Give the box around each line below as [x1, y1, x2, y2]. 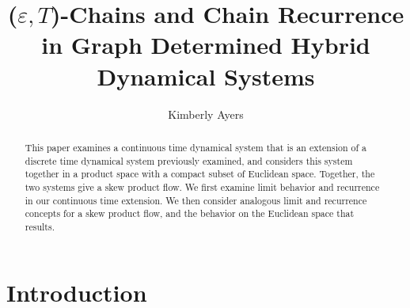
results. [25, 219, 55, 233]
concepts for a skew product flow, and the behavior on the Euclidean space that [25, 207, 355, 220]
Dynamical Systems [97, 59, 315, 92]
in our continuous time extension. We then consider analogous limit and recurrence [25, 193, 367, 207]
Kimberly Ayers [168, 105, 244, 122]
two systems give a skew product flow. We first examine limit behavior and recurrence [25, 180, 380, 193]
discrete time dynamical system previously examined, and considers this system [25, 154, 353, 167]
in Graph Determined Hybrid [41, 29, 370, 61]
